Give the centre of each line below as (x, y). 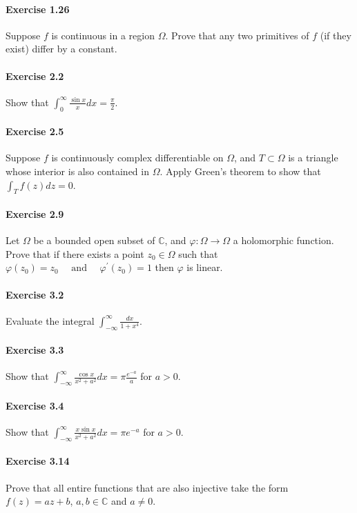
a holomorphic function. (283, 240)
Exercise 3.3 (35, 350)
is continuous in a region (103, 35)
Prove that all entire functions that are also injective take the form (147, 487)
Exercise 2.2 (35, 76)
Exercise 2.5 (35, 131)
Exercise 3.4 (35, 405)
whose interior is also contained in (77, 171)
